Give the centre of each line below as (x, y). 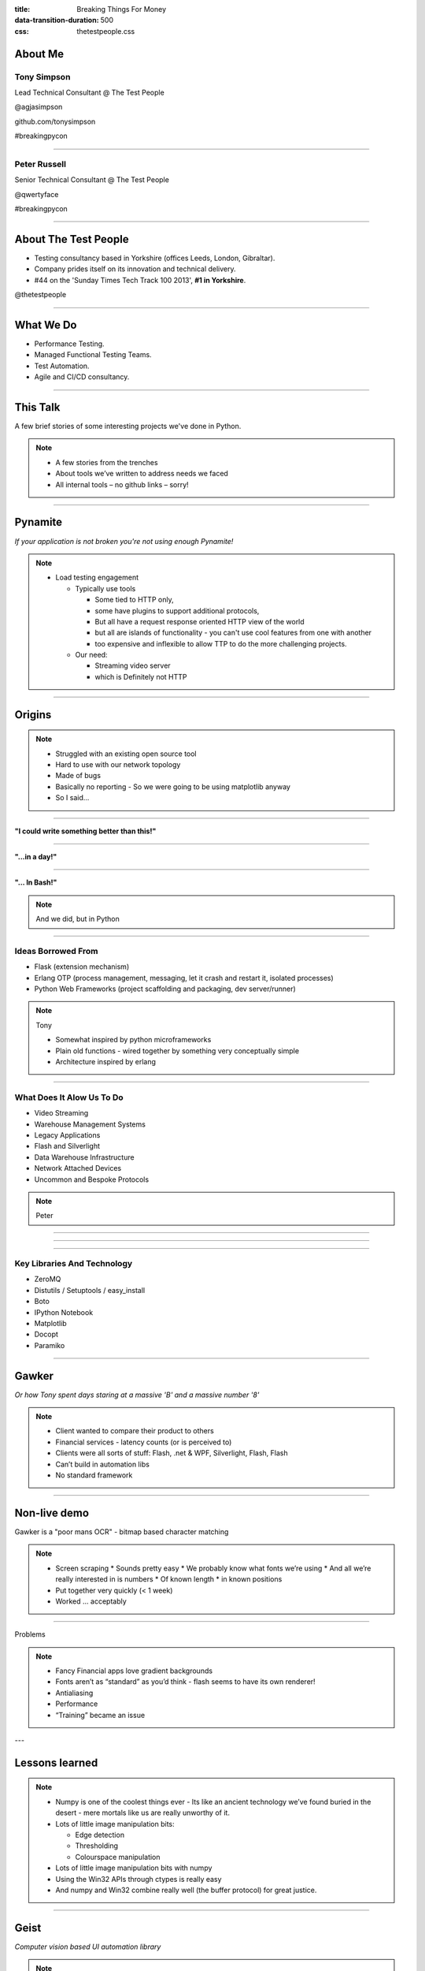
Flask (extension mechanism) (82, 967)
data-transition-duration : (57, 20)
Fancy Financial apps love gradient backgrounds (134, 1671)
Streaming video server (133, 665)
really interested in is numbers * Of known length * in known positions (169, 1579)
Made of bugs (78, 776)
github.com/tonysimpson (55, 121)
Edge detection (100, 1835)
